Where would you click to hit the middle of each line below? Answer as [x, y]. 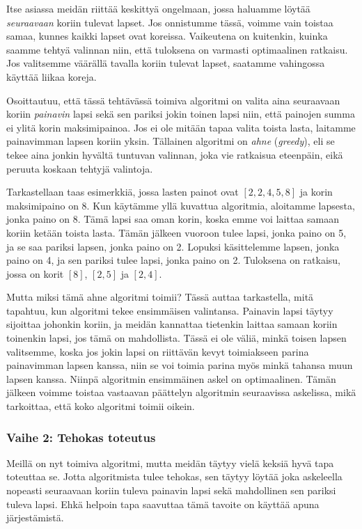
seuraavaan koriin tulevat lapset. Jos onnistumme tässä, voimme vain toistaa [170, 22]
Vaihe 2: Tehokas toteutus [81, 437]
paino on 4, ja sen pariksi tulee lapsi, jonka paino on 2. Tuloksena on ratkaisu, [174, 260]
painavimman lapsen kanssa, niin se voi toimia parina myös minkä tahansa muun [180, 365]
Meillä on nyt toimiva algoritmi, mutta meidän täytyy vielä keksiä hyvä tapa [170, 463]
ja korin [316, 192]
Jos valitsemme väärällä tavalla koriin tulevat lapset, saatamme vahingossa [166, 63]
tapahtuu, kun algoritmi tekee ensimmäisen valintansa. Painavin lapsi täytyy [170, 310]
